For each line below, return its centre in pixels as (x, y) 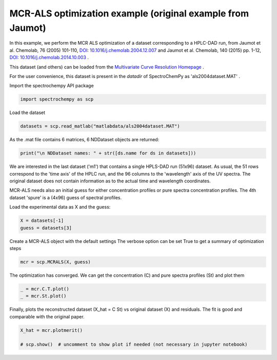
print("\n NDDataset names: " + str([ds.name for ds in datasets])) (108, 153)
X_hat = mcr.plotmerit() (52, 330)
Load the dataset (27, 112)
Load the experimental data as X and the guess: (60, 207)
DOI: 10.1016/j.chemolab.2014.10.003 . (49, 58)
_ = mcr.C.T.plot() (45, 289)
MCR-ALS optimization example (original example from (129, 13)
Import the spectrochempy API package (52, 86)
